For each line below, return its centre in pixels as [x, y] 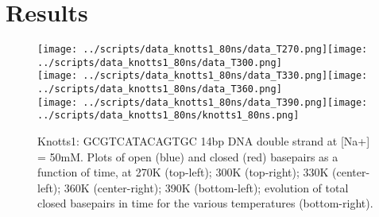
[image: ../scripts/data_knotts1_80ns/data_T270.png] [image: [203, 50]
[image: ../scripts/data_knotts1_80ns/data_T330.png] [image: [203, 76]
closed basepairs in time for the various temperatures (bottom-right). [205, 203]
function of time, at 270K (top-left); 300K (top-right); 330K [183, 172]
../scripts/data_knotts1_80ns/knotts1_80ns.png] [168, 116]
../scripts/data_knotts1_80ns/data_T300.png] [160, 62]
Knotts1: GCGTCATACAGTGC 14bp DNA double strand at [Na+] [204, 141]
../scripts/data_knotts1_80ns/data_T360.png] [160, 89]
